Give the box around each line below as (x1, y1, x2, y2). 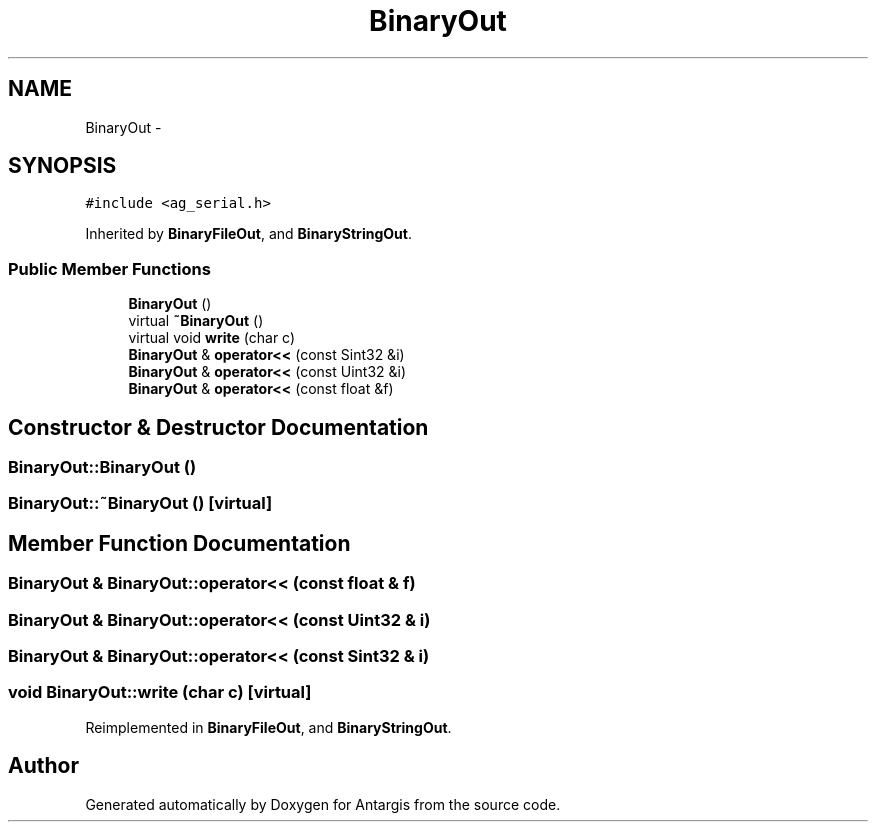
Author (8, 753, 79, 779)
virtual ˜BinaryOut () (128, 312, 264, 330)
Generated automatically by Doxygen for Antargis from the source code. (85, 795, 561, 813)
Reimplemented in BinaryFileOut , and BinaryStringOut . (85, 718, 452, 736)
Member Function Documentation (8, 530, 351, 556)
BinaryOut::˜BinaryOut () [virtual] (8, 493, 273, 514)
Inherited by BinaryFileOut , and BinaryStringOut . (85, 225, 412, 243)
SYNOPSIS (8, 153, 117, 179)
